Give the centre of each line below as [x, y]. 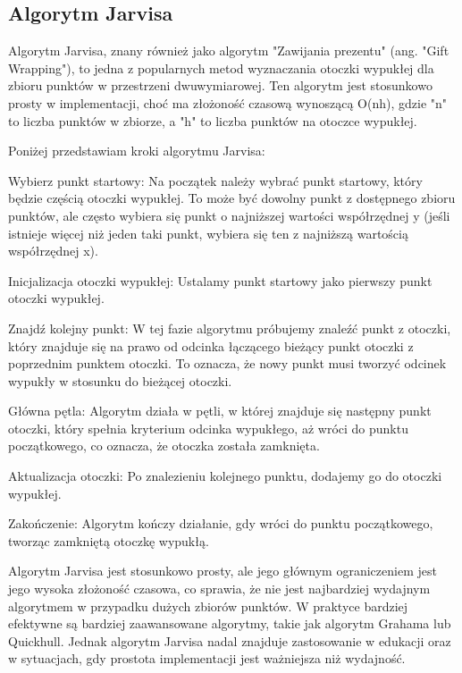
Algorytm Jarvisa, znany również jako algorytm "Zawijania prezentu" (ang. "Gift [229, 50]
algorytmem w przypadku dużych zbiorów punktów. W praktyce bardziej [208, 606]
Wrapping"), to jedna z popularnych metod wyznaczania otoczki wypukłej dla [221, 67]
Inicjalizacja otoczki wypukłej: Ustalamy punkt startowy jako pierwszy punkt [220, 280]
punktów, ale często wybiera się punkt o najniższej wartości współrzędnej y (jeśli [229, 215]
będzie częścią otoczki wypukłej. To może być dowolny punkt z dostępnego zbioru [232, 198]
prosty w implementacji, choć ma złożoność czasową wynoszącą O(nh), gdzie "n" [228, 102]
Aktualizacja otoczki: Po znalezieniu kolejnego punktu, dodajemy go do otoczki [225, 476]
